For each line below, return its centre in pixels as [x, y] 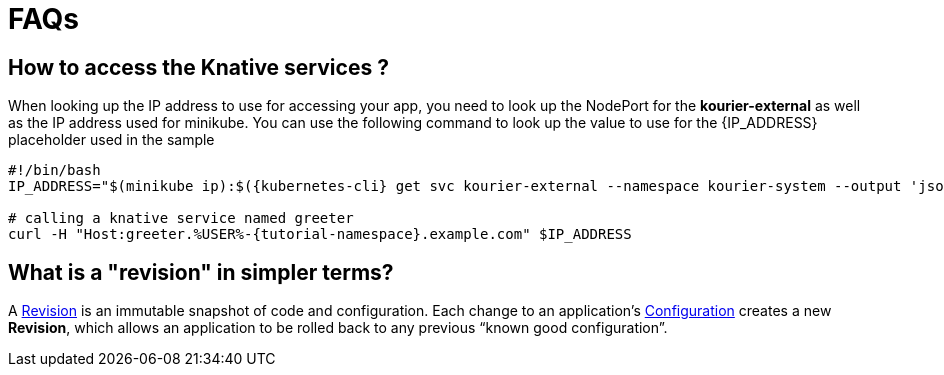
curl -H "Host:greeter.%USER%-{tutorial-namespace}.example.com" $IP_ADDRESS [320, 234]
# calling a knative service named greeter [181, 218]
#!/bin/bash [54, 170]
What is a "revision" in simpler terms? [201, 272]
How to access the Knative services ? [198, 67]
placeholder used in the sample [111, 140]
